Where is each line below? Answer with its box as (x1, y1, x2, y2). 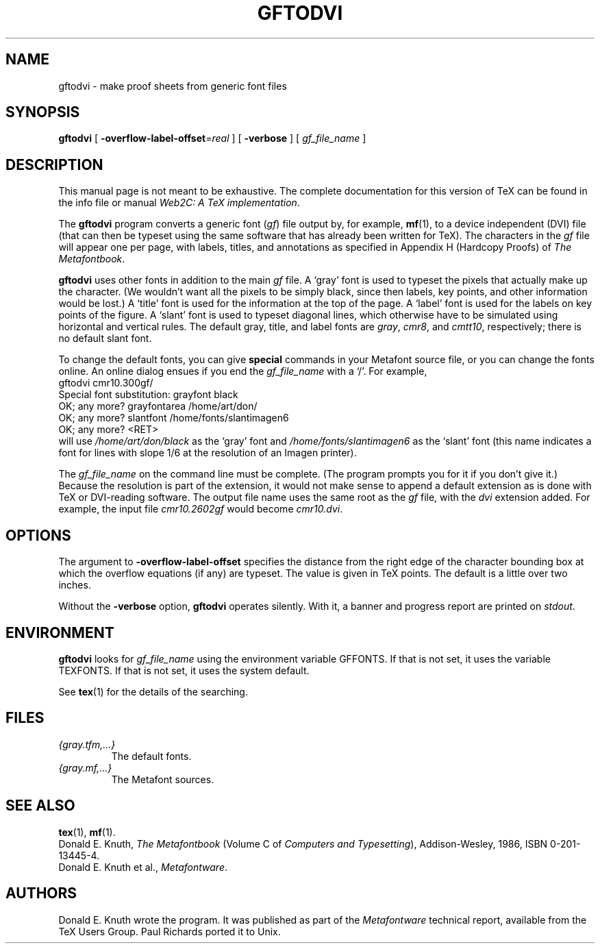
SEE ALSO (5, 797, 75, 815)
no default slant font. (58, 332, 152, 345)
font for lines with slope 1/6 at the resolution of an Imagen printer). (58, 447, 357, 459)
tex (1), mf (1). (58, 826, 116, 838)
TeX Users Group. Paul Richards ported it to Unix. (58, 925, 281, 937)
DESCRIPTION (5, 156, 103, 173)
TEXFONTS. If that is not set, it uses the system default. (58, 664, 310, 676)
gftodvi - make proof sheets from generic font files (58, 79, 287, 92)
